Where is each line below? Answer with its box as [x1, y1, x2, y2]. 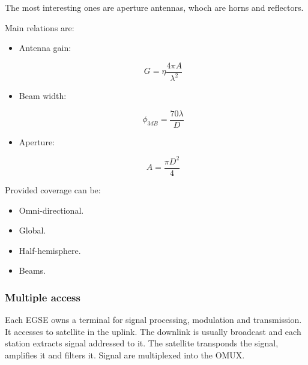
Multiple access [5, 289, 80, 304]
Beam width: [19, 89, 67, 102]
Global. [19, 224, 46, 237]
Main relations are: [5, 21, 74, 34]
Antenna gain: [19, 41, 71, 54]
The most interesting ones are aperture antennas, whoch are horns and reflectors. [5, 1, 304, 13]
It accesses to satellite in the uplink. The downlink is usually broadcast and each [5, 325, 301, 337]
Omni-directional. [19, 204, 84, 216]
